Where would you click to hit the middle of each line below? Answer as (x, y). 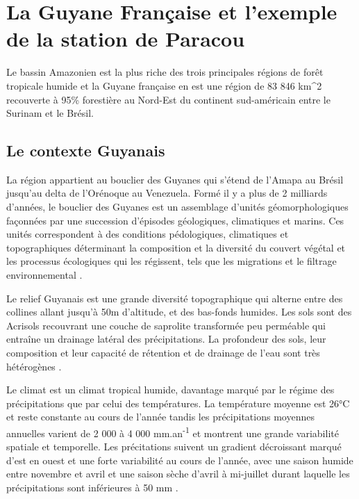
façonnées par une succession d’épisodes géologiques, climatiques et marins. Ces (175, 220)
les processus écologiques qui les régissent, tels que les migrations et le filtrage (172, 261)
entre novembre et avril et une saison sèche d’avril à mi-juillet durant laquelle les (178, 474)
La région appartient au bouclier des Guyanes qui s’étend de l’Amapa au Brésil (175, 179)
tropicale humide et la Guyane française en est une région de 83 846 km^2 (164, 85)
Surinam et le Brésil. (50, 113)
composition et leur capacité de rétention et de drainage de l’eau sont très (163, 353)
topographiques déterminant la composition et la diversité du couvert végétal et (176, 247)
